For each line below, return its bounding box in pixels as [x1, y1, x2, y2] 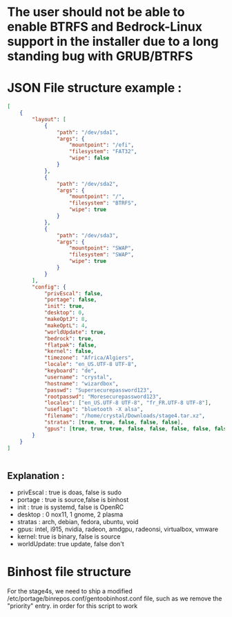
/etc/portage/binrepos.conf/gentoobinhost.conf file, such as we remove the [7, 594, 222, 603]
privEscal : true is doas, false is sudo [17, 488, 122, 496]
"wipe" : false [68, 155, 110, 162]
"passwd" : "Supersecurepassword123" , [43, 386, 153, 394]
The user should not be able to [7, 4, 185, 20]
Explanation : [7, 469, 65, 482]
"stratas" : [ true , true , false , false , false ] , [43, 419, 184, 426]
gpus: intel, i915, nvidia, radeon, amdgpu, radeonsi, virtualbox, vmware [17, 525, 219, 534]
